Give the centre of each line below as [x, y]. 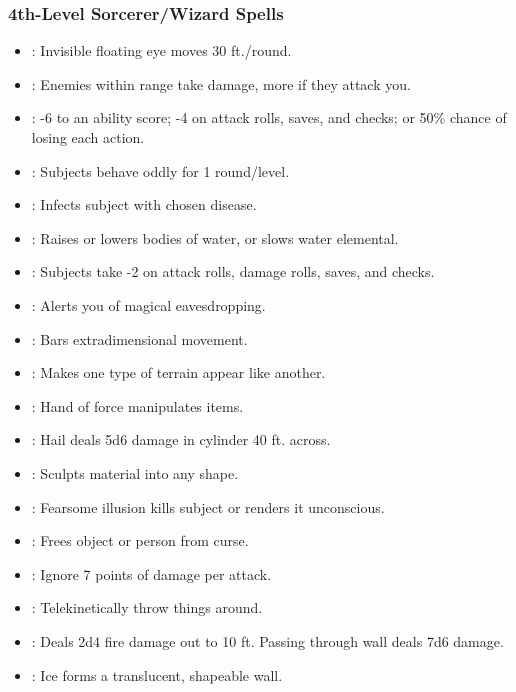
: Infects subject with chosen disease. [144, 204]
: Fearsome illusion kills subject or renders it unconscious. [208, 506]
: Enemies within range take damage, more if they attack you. [221, 83]
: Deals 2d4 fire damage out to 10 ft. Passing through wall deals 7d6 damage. [267, 640]
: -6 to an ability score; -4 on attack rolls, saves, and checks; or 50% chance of [269, 117]
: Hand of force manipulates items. [137, 405]
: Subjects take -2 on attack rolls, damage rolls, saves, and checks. [233, 271]
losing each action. [88, 137]
